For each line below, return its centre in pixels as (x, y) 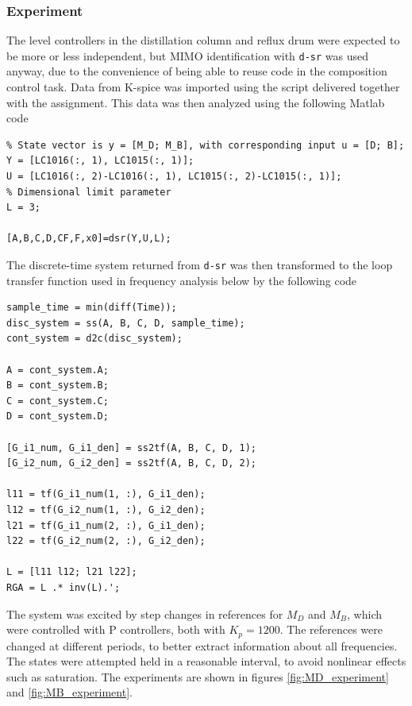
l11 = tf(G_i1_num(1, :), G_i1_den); (106, 494)
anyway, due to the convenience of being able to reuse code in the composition (197, 71)
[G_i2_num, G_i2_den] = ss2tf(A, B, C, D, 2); (131, 463)
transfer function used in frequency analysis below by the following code (182, 280)
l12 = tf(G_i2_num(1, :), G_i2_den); (106, 509)
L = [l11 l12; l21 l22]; (72, 572)
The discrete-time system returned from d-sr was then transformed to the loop (200, 264)
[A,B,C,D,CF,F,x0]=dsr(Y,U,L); (89, 239)
